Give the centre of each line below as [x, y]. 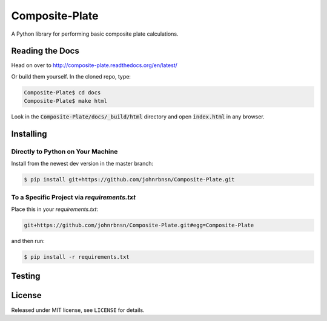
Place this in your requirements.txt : [55, 209]
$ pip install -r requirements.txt [77, 257]
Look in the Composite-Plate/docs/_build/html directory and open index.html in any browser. [138, 117]
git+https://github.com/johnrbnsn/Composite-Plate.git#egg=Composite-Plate [139, 225]
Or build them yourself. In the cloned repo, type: [71, 76]
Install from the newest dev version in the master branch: [82, 164]
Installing [29, 134]
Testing [26, 276]
